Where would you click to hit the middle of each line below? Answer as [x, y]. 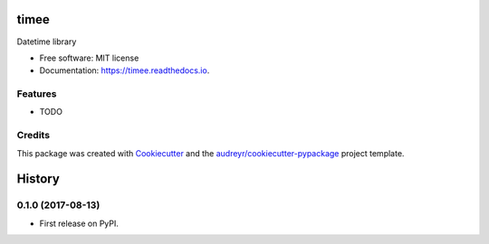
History [38, 179]
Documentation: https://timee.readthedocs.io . [125, 70]
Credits [33, 136]
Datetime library [47, 42]
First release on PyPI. [79, 223]
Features [37, 94]
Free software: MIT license [89, 58]
